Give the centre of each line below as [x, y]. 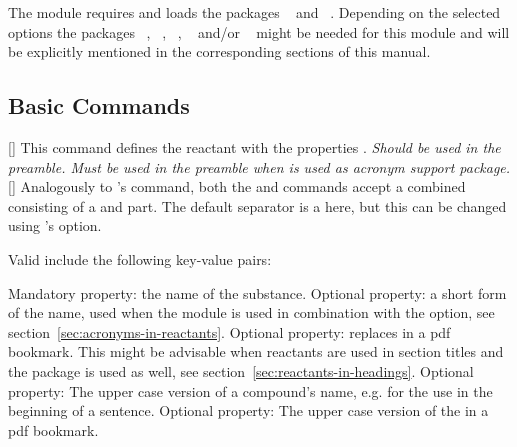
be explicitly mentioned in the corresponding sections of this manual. [219, 51]
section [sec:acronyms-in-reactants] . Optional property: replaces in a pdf [229, 331]
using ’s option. [55, 225]
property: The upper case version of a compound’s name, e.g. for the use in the [250, 390]
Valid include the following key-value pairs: [140, 258]
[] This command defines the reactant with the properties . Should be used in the [254, 146]
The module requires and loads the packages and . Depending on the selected [254, 12]
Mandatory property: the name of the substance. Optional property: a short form [257, 292]
